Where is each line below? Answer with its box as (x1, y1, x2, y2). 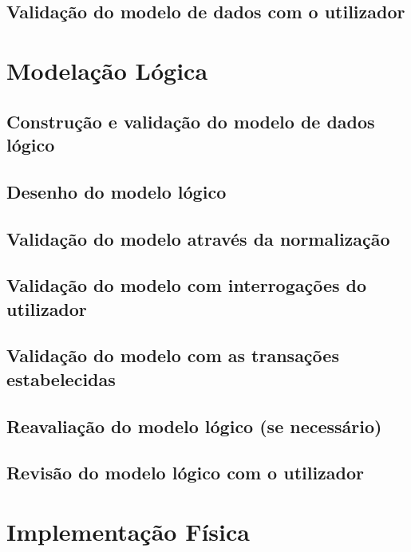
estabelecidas (6, 366, 116, 391)
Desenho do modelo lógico (6, 179, 227, 203)
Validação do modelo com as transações (6, 343, 339, 368)
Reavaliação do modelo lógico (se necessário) (6, 413, 382, 438)
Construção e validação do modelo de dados (6, 108, 375, 133)
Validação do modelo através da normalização (6, 226, 390, 250)
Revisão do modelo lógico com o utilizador (6, 460, 365, 485)
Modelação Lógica (6, 53, 208, 86)
